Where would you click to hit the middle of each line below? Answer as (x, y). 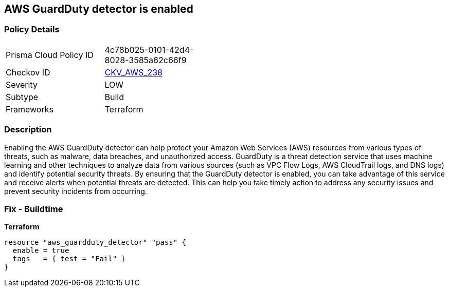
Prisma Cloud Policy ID (50, 55)
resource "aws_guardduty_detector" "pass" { (95, 242)
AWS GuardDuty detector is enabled (99, 9)
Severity (22, 84)
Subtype (22, 97)
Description (28, 130)
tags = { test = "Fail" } (69, 259)
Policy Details (32, 30)
